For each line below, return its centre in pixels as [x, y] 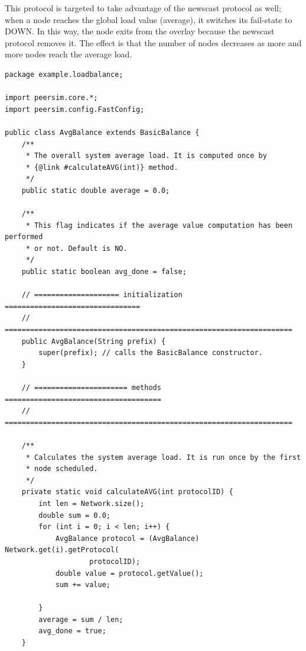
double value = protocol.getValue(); [129, 573]
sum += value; [83, 585]
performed [24, 237]
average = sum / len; [81, 619]
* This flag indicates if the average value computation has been [159, 225]
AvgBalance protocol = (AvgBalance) [127, 538]
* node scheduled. [62, 469]
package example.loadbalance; [64, 74]
